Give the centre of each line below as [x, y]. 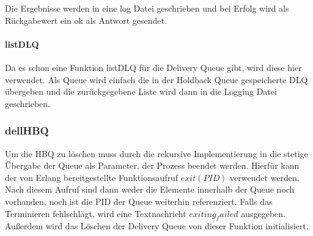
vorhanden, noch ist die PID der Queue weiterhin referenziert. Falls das [139, 201]
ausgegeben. [263, 213]
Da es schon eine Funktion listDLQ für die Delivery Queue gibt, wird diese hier [153, 67]
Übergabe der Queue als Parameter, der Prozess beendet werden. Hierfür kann [152, 165]
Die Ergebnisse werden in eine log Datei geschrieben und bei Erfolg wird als [147, 8]
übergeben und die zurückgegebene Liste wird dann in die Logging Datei [141, 91]
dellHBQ [27, 131]
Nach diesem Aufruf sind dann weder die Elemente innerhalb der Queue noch [150, 189]
